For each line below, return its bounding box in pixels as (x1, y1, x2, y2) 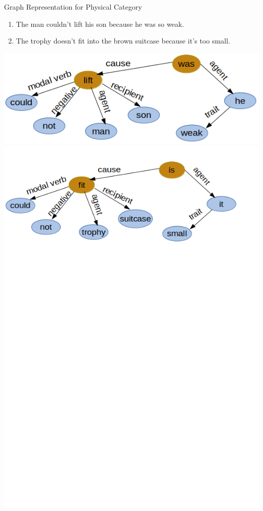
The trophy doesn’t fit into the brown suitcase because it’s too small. (16, 35, 231, 46)
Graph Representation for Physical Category (4, 2, 142, 12)
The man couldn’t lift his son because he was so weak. (16, 18, 184, 29)
